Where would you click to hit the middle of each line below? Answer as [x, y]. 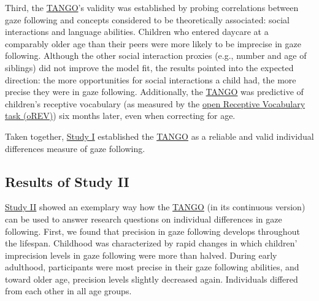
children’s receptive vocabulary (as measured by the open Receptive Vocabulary [155, 103]
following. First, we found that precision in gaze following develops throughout [152, 231]
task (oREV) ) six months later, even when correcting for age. [120, 116]
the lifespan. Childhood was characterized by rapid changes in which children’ [151, 243]
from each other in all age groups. [68, 291]
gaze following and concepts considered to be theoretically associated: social [147, 19]
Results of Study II [67, 181]
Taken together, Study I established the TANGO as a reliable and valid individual [159, 136]
